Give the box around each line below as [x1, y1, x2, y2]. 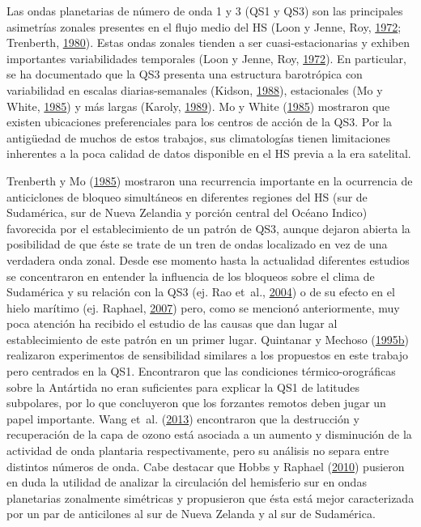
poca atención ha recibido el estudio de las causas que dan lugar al [6, 315, 338, 332]
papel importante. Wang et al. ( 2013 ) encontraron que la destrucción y [6, 410, 359, 427]
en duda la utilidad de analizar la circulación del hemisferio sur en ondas [6, 474, 367, 491]
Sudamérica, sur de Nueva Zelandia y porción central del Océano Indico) [6, 204, 368, 221]
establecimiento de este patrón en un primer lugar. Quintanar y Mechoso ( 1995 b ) [6, 330, 410, 347]
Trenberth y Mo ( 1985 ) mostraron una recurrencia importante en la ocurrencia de [6, 172, 413, 189]
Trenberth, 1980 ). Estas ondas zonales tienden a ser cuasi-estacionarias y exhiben [6, 34, 410, 51]
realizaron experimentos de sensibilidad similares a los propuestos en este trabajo [6, 346, 408, 363]
